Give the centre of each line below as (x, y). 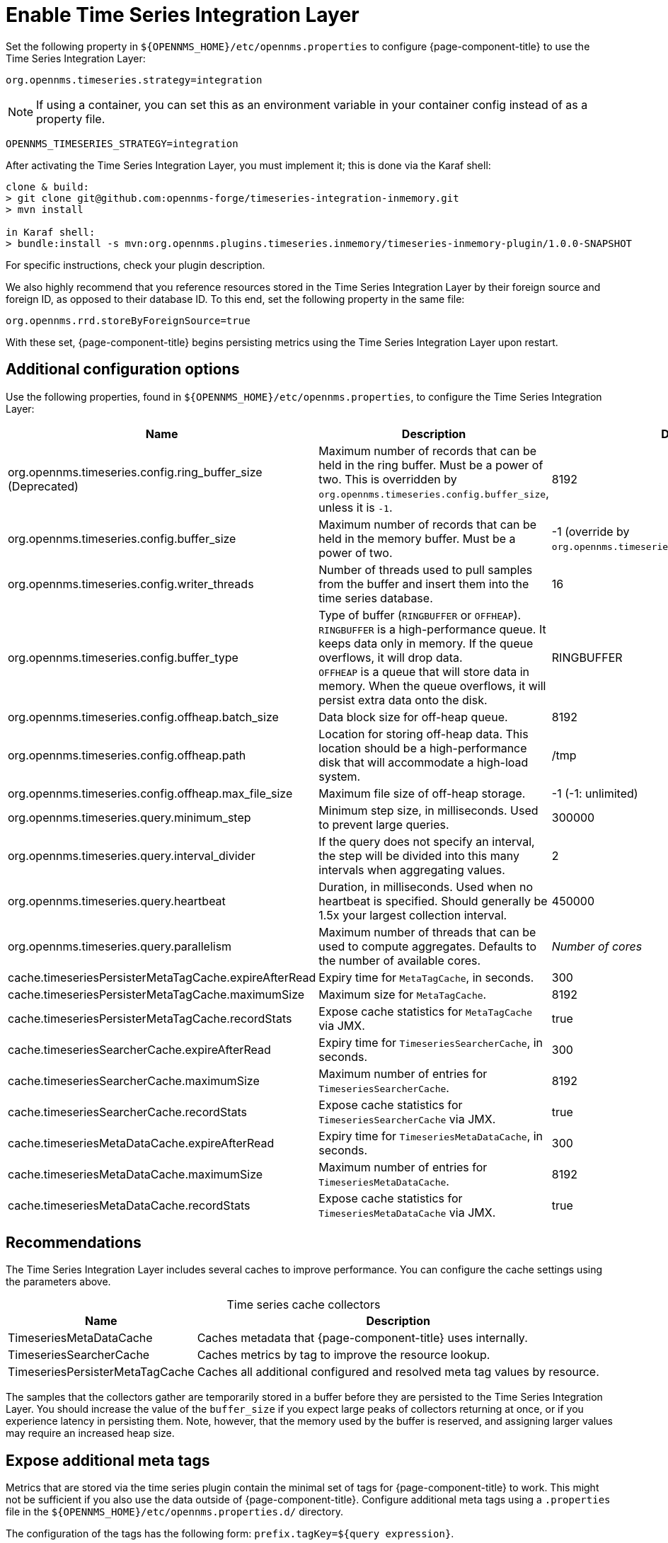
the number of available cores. (400, 960)
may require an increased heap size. (90, 1433)
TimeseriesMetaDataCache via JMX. (407, 1212)
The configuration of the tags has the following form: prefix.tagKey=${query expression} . (230, 1534)
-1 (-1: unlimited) (595, 793)
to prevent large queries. (384, 824)
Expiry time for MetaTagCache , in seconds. (426, 977)
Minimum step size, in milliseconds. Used (428, 810)
